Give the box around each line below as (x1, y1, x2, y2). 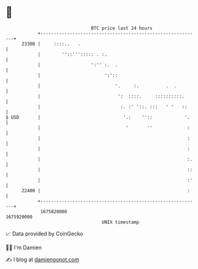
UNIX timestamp (101, 219, 140, 225)
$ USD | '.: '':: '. (5, 114, 190, 120)
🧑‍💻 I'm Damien (5, 244, 42, 251)
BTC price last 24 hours (91, 25, 153, 31)
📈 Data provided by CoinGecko (5, 230, 83, 237)
